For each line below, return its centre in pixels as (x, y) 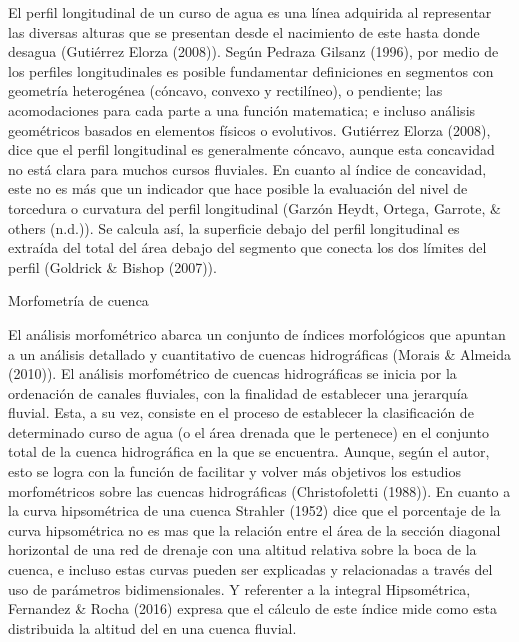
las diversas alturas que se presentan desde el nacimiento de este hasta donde (244, 31)
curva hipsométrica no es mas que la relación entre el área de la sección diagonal (254, 529)
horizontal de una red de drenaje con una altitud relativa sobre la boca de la (242, 549)
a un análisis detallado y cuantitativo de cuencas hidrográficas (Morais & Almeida (259, 353)
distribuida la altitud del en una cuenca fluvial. (152, 627)
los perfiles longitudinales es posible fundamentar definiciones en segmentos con (251, 70)
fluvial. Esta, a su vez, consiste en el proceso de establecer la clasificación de (241, 412)
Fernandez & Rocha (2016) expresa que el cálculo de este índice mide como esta (253, 608)
